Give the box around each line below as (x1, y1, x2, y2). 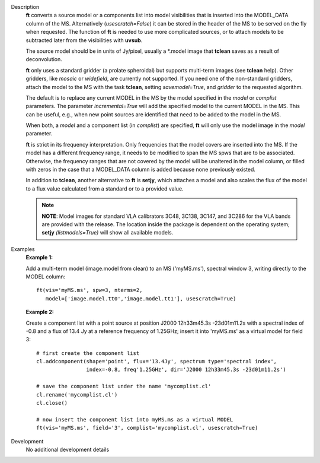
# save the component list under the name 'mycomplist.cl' (36, 383, 212, 390)
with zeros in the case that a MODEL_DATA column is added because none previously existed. (25, 166, 256, 173)
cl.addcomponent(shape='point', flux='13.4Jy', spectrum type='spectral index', (36, 358, 277, 365)
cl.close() (36, 399, 68, 407)
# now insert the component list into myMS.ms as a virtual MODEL (36, 416, 233, 423)
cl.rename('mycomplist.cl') (36, 391, 118, 398)
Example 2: (25, 309, 55, 316)
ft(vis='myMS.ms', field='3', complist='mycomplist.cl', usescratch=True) (36, 424, 258, 432)
